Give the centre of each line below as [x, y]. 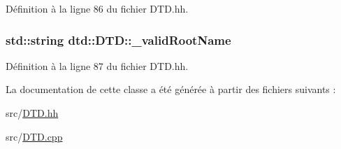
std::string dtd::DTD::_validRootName [118, 40]
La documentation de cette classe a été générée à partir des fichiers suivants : [171, 89]
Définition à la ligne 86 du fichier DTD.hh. [97, 8]
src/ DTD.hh [32, 113]
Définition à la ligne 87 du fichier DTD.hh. [97, 65]
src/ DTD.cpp [34, 136]
